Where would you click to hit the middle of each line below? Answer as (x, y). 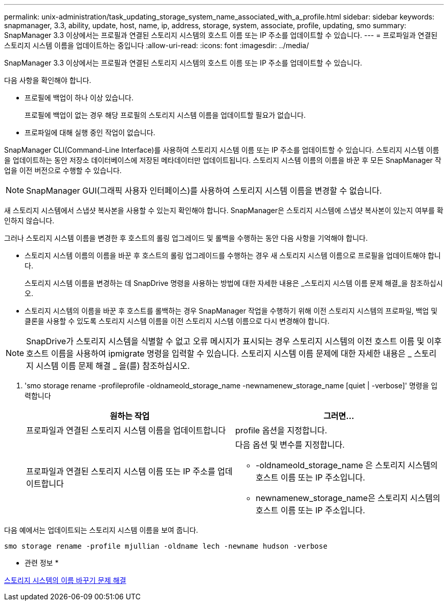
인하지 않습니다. (29, 221)
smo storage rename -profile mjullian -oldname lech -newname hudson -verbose (166, 546)
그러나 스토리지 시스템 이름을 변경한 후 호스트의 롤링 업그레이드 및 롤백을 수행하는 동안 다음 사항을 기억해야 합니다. (186, 238)
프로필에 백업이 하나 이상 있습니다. (79, 98)
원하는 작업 (130, 416)
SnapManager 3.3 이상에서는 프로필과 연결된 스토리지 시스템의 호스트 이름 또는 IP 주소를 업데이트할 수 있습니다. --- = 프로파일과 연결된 (221, 35)
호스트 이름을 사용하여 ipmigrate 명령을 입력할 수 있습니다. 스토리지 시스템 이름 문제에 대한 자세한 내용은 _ (219, 353)
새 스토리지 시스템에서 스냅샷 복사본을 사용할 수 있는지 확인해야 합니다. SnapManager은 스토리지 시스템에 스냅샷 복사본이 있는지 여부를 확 (224, 210)
